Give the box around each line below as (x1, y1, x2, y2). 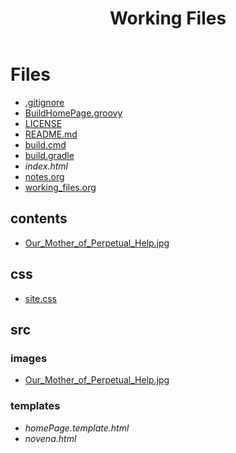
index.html (24, 160, 68, 172)
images (10, 351, 48, 365)
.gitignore (24, 96, 65, 108)
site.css (24, 292, 57, 304)
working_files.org (24, 181, 97, 193)
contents (10, 210, 68, 227)
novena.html (24, 432, 77, 444)
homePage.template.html (24, 422, 130, 434)
